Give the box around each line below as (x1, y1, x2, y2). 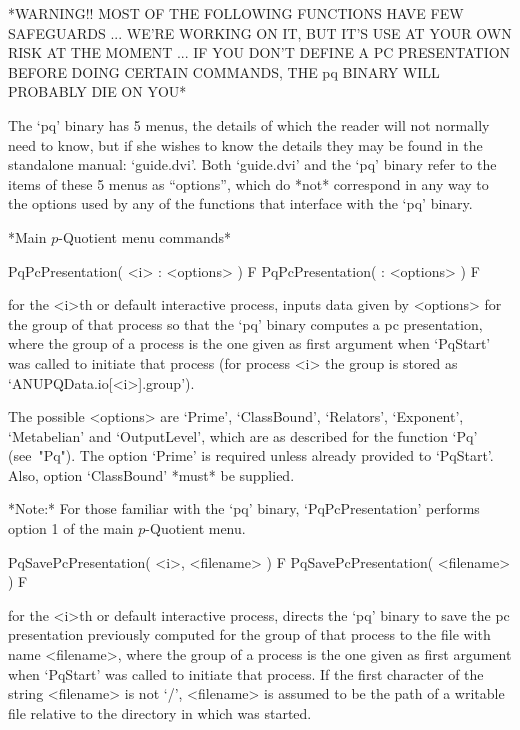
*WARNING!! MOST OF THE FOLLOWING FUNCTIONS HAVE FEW (8, 3, 464, 23)
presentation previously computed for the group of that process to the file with (8, 624, 491, 645)
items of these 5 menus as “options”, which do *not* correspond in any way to (8, 173, 489, 194)
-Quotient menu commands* (58, 226, 231, 247)
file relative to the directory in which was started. (8, 702, 312, 723)
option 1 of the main (8, 518, 134, 539)
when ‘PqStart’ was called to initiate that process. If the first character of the (8, 663, 484, 684)
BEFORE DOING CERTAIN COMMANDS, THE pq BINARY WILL (8, 61, 440, 82)
